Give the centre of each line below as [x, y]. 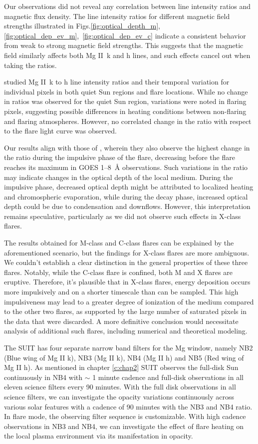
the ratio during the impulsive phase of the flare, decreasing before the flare [120, 157]
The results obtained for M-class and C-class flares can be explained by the [119, 243]
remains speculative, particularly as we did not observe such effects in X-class [123, 216]
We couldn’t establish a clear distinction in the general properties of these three [126, 262]
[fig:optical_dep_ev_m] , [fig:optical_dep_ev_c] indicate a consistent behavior [125, 35]
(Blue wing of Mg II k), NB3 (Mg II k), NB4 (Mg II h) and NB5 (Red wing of [124, 357]
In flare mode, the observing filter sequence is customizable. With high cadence [125, 416]
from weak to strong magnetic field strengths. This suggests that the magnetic [124, 45]
